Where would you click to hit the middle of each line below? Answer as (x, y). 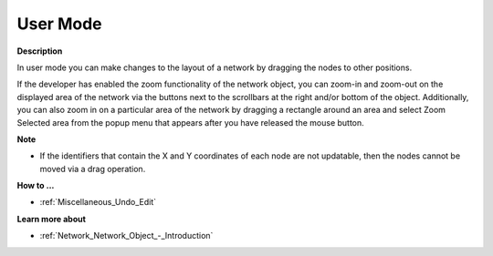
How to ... (36, 186)
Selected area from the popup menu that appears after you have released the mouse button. (190, 122)
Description (40, 51)
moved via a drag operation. (93, 169)
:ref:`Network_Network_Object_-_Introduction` (126, 236)
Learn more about (52, 219)
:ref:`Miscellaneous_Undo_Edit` (98, 202)
